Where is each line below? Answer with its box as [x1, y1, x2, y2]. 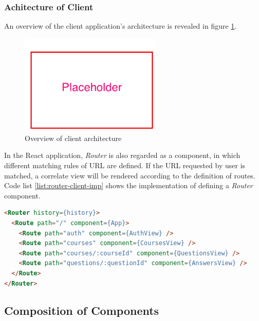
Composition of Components [4, 303, 159, 318]
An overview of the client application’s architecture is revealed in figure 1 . [4, 21, 237, 31]
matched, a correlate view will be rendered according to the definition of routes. [4, 170, 255, 180]
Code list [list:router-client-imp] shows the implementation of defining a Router [4, 180, 253, 191]
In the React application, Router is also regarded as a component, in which [4, 150, 240, 161]
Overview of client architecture [25, 132, 122, 143]
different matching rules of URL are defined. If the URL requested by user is [4, 159, 246, 170]
